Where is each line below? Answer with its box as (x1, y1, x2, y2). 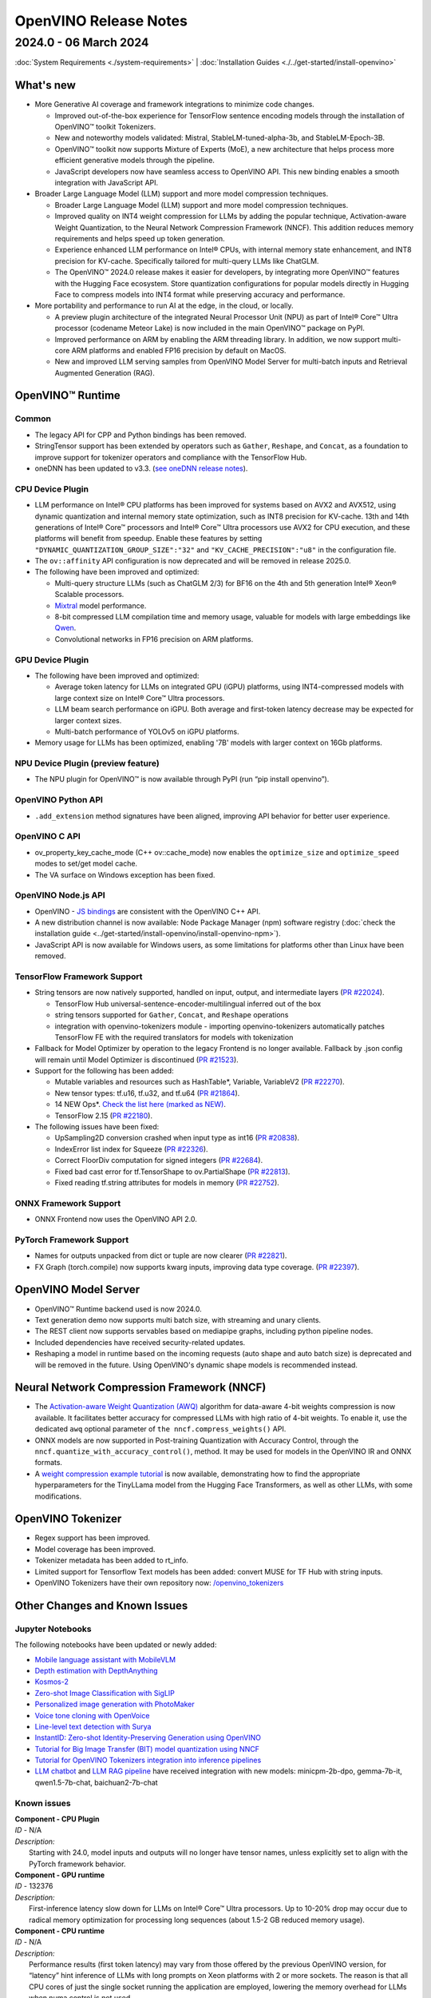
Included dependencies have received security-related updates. (34, 1337, 246, 1347)
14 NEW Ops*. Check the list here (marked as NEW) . (54, 1100, 227, 1109)
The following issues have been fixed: (34, 1122, 160, 1132)
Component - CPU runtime (14, 1926, 105, 1936)
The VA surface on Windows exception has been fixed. (34, 870, 215, 879)
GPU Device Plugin (14, 654, 89, 665)
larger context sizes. (54, 715, 122, 725)
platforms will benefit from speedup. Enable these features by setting (34, 534, 263, 543)
